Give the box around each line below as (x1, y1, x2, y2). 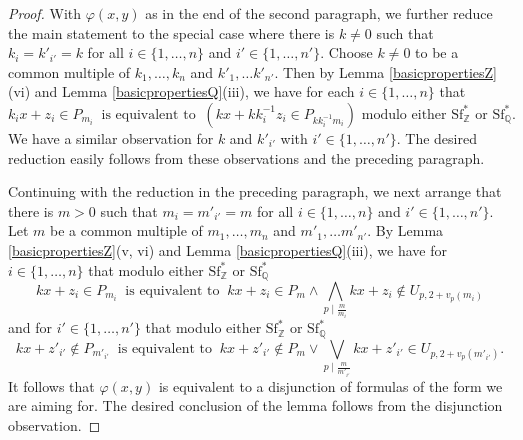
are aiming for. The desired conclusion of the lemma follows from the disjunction (8, 395, 503, 416)
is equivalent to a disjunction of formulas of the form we (158, 375, 503, 396)
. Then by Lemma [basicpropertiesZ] (274, 61, 497, 82)
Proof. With (8, 3, 82, 23)
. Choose (320, 42, 373, 63)
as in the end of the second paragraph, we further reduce (145, 3, 493, 23)
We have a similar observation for (8, 127, 214, 148)
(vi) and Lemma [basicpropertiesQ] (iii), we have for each (8, 81, 355, 102)
